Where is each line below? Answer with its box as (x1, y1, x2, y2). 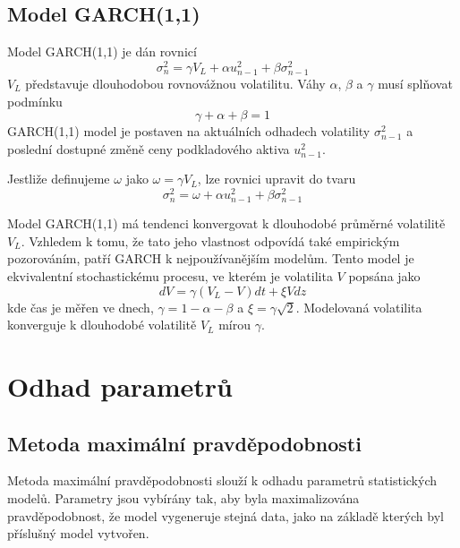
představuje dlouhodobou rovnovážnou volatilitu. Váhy (25, 74, 326, 93)
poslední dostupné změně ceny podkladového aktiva (7, 139, 290, 158)
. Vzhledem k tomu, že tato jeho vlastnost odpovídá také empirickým (21, 231, 400, 250)
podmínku (7, 91, 63, 110)
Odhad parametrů (7, 367, 233, 404)
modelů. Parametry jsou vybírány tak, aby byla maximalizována (7, 488, 360, 507)
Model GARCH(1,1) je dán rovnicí (7, 42, 197, 61)
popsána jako (348, 267, 421, 286)
